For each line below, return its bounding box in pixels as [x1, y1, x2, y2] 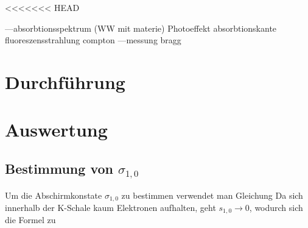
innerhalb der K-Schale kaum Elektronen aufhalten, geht [5, 201, 216, 213]
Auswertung [5, 117, 108, 142]
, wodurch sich [249, 201, 303, 213]
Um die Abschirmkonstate [5, 188, 102, 201]
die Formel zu [5, 213, 56, 226]
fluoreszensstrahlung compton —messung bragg [5, 34, 181, 46]
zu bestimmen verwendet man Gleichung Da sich [121, 188, 303, 201]
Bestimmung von [5, 159, 113, 177]
